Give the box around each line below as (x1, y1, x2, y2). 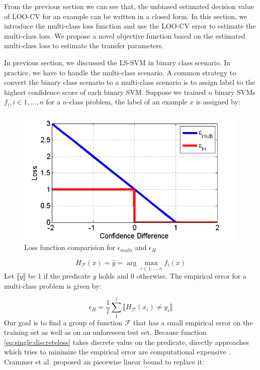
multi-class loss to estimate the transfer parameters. (4, 40, 164, 51)
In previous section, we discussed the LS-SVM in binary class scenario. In (4, 57, 231, 67)
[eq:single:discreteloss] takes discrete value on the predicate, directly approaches (4, 336, 249, 347)
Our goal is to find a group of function (4, 317, 123, 327)
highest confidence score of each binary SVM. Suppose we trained (4, 86, 206, 97)
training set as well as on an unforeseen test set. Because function (4, 327, 207, 337)
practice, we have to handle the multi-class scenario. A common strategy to (4, 67, 236, 77)
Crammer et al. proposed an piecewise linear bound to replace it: (4, 356, 204, 366)
